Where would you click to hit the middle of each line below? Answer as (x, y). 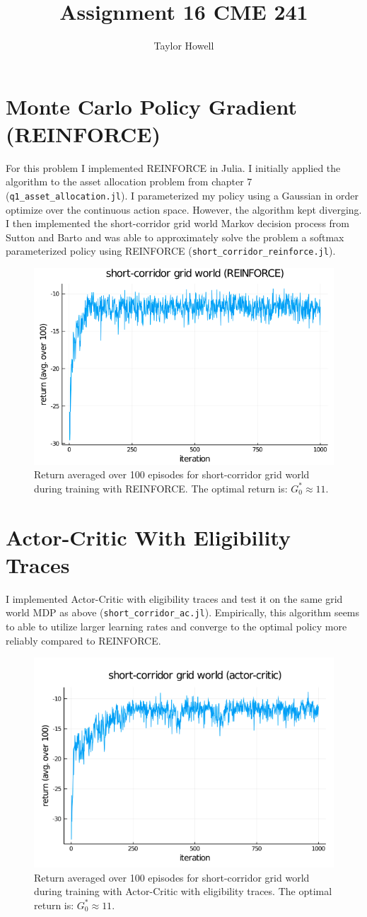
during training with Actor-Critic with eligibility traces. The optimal (183, 891)
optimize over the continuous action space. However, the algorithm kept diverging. (184, 209)
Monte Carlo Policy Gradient (152, 106)
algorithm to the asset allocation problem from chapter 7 (129, 181)
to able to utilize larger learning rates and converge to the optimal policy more (176, 626)
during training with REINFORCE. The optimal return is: (161, 488)
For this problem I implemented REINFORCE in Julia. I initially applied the (173, 167)
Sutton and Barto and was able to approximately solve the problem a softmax (175, 237)
